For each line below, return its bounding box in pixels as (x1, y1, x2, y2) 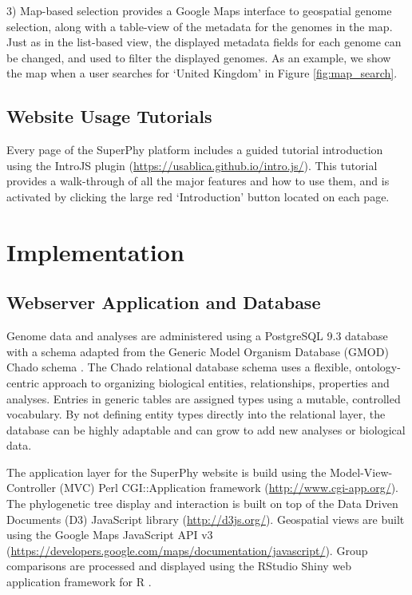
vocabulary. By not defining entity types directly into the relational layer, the (6, 406, 386, 422)
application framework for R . (6, 573, 152, 590)
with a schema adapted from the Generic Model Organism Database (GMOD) (6, 343, 389, 359)
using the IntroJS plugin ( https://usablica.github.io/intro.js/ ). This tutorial (6, 157, 378, 173)
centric (6, 374, 39, 391)
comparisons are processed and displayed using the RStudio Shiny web (6, 557, 352, 574)
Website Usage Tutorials (6, 104, 212, 129)
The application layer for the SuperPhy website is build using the (6, 463, 327, 480)
